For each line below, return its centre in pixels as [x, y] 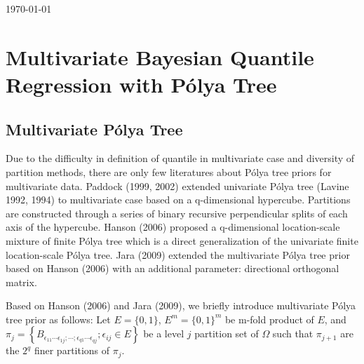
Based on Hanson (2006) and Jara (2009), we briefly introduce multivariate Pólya [181, 305]
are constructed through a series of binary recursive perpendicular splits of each [177, 213]
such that [293, 333]
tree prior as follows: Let [58, 319]
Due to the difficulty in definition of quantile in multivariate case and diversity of [180, 158]
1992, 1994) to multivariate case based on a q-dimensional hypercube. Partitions [178, 200]
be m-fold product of [269, 319]
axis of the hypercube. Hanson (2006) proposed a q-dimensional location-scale [173, 227]
